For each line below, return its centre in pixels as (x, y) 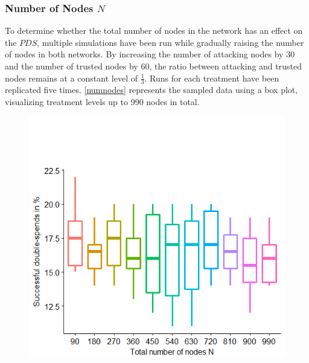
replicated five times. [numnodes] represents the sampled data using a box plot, (151, 90)
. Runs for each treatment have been (212, 78)
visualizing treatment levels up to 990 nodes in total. (102, 102)
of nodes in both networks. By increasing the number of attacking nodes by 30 (150, 54)
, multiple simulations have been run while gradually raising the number (170, 42)
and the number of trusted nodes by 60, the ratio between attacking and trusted (153, 66)
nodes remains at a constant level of (71, 78)
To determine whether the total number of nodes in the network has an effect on (154, 31)
